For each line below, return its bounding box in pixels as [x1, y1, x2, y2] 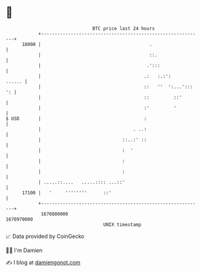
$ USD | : [5, 115, 147, 122]
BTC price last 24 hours [92, 25, 155, 32]
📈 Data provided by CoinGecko [5, 233, 85, 240]
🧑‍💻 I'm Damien [5, 247, 43, 254]
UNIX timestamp [103, 221, 142, 228]
